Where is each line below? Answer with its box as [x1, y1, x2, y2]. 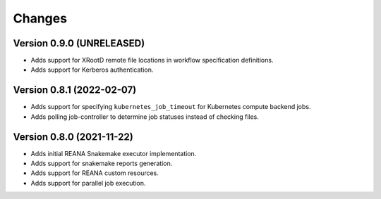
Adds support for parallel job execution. [30, 179, 146, 187]
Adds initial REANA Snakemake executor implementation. [30, 149, 197, 158]
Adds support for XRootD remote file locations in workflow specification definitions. [30, 56, 274, 65]
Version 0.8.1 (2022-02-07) [13, 84, 137, 96]
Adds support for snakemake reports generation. [30, 159, 173, 168]
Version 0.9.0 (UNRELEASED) [13, 37, 145, 49]
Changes [13, 11, 67, 26]
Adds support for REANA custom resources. [30, 169, 159, 177]
